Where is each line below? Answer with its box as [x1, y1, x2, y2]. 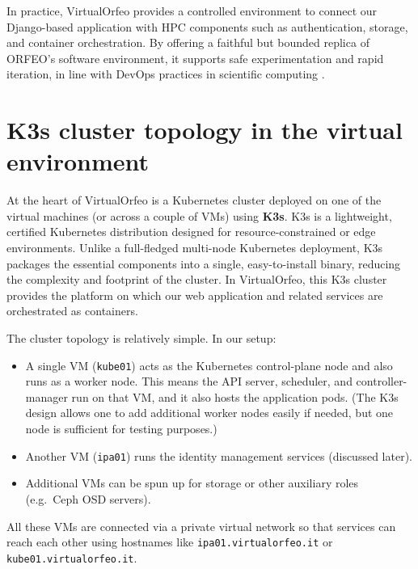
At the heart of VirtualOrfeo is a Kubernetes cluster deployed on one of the [6, 192, 382, 209]
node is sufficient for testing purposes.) [25, 420, 217, 437]
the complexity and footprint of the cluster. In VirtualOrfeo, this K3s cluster [6, 271, 387, 288]
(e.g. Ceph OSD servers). [25, 490, 151, 507]
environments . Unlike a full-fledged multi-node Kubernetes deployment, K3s [6, 239, 383, 256]
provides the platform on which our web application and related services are [6, 286, 383, 303]
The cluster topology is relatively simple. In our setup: [6, 330, 277, 347]
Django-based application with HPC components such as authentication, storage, [6, 18, 408, 35]
